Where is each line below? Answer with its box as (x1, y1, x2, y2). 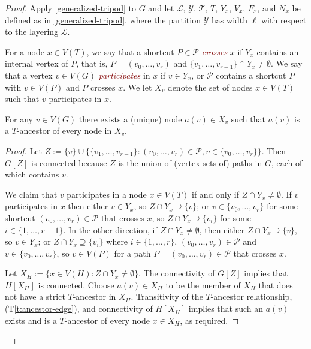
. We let (123, 80, 152, 93)
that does (258, 278, 293, 291)
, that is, (76, 57, 108, 70)
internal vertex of (5, 57, 68, 70)
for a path (114, 246, 151, 259)
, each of (271, 156, 303, 169)
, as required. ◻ (180, 314, 239, 326)
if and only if (192, 188, 239, 200)
